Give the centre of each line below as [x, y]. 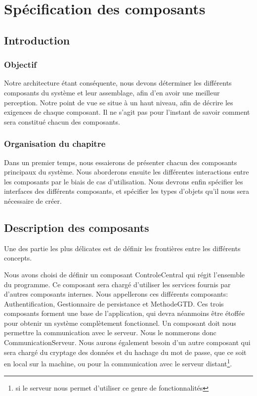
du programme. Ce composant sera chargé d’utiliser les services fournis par [117, 284]
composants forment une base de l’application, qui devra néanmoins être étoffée [124, 313]
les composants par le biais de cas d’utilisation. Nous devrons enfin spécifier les [124, 181]
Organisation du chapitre [55, 144]
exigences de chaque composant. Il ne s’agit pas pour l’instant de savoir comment [127, 112]
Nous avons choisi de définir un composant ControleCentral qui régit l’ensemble [125, 274]
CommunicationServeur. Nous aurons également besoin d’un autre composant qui [127, 342]
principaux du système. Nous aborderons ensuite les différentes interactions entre [127, 172]
